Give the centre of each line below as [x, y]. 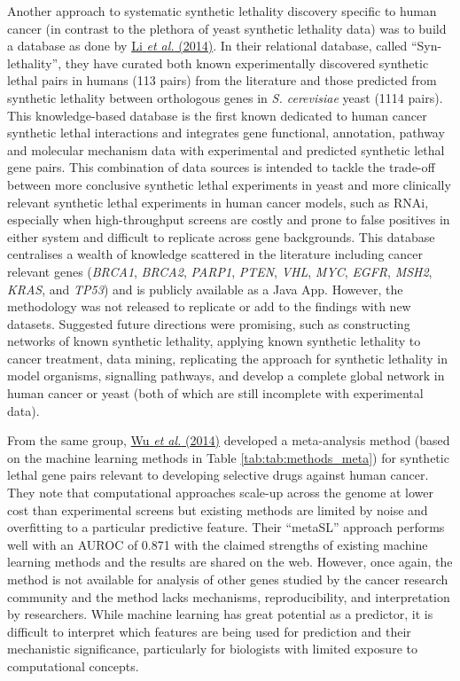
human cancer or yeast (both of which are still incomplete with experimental [215, 393]
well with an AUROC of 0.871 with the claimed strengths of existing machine [218, 544]
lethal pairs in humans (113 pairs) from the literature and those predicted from [222, 80]
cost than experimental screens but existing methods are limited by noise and [218, 509]
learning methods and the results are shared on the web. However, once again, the [230, 562]
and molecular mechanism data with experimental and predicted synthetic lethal [226, 149]
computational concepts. [73, 665]
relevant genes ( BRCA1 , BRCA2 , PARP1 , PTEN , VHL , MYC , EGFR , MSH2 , [220, 271]
